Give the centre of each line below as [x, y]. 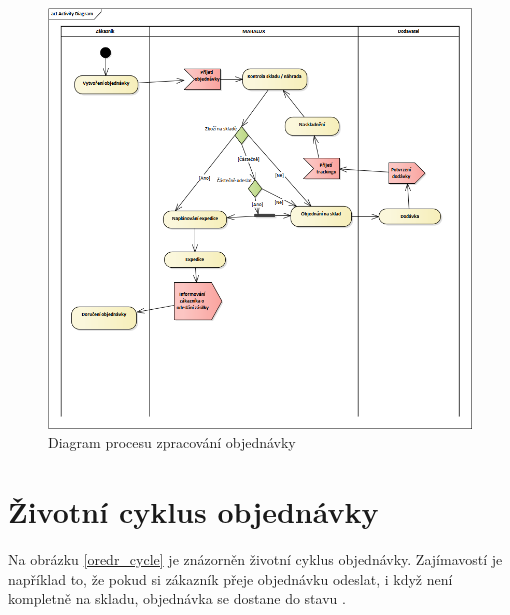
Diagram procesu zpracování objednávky [172, 442]
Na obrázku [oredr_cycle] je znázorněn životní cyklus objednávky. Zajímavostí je [255, 559]
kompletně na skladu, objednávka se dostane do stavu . [177, 598]
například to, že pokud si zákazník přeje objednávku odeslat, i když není [230, 578]
